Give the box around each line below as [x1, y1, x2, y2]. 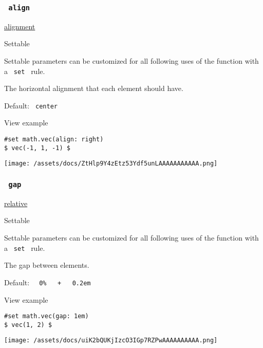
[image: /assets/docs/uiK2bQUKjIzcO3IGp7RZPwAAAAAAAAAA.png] [4, 337, 218, 344]
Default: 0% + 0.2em [4, 277, 91, 287]
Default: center [4, 100, 58, 111]
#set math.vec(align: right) [4, 136, 104, 143]
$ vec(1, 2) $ [4, 321, 52, 328]
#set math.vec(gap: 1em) [4, 313, 89, 320]
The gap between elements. [4, 260, 89, 270]
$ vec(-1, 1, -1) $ [4, 144, 70, 152]
